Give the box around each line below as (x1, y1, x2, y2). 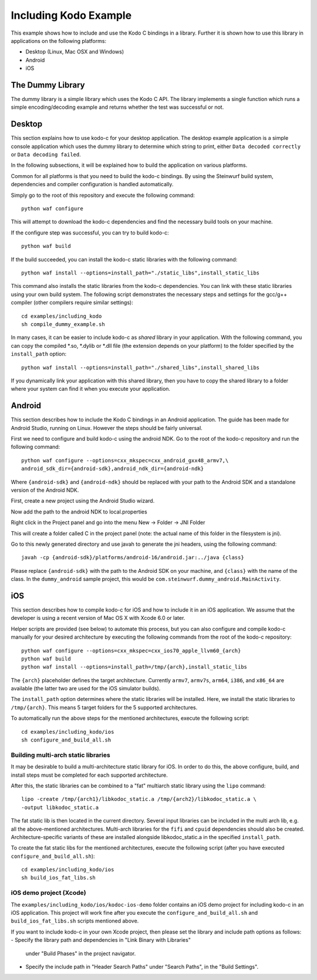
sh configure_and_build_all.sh (21, 737, 112, 743)
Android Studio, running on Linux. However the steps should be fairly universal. (11, 424, 203, 431)
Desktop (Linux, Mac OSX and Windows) (25, 48, 124, 55)
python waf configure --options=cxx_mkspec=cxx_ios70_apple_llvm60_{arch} (21, 647, 241, 654)
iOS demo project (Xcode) (11, 889, 86, 897)
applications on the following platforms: (11, 37, 107, 44)
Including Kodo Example (11, 9, 132, 22)
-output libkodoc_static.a (21, 804, 99, 811)
